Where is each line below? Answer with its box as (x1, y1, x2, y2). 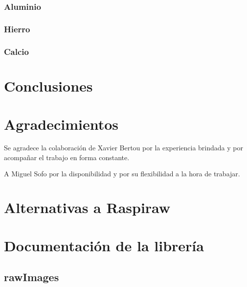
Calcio (4, 45, 29, 57)
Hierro (4, 23, 30, 35)
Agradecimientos (4, 114, 119, 134)
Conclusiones (4, 75, 93, 96)
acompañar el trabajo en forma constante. (4, 152, 130, 162)
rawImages (4, 269, 59, 284)
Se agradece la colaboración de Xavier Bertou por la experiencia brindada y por (4, 143, 243, 153)
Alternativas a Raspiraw (4, 197, 171, 217)
